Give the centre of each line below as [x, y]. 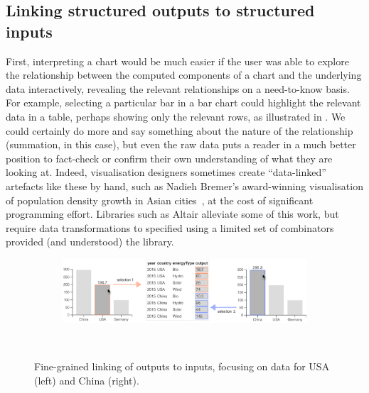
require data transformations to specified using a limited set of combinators [170, 227]
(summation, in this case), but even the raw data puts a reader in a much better [181, 144]
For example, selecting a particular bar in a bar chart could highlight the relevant [183, 103]
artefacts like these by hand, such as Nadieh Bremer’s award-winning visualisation [184, 186]
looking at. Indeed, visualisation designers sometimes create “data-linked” [166, 172]
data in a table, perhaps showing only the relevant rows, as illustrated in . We [176, 116]
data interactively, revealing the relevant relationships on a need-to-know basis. [178, 88]
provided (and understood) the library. [90, 242]
